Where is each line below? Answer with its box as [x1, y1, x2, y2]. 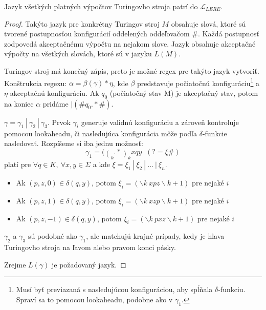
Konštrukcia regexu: [4, 77, 67, 88]
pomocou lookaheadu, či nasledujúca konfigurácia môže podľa [4, 128, 197, 138]
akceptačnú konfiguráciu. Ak [10, 87, 99, 98]
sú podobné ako [28, 231, 77, 241]
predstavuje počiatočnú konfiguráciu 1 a [137, 76, 260, 88]
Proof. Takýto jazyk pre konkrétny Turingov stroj [4, 18, 160, 29]
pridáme [42, 98, 69, 109]
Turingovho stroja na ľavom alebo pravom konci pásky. [4, 242, 176, 253]
